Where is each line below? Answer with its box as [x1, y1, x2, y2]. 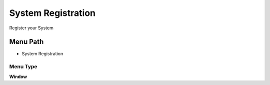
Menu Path [9, 38, 44, 46]
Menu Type [9, 63, 37, 70]
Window [9, 74, 27, 80]
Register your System [9, 25, 53, 31]
